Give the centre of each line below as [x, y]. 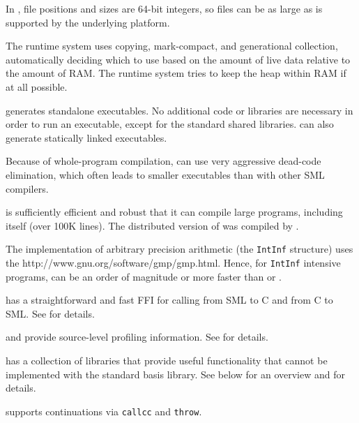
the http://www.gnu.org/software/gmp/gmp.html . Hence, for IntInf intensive [173, 262]
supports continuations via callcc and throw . [104, 411]
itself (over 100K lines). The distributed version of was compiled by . [152, 225]
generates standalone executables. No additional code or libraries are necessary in [179, 110]
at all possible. [37, 86]
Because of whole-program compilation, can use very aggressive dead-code [163, 161]
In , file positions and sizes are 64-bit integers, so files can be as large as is [164, 8]
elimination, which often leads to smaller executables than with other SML [165, 174]
